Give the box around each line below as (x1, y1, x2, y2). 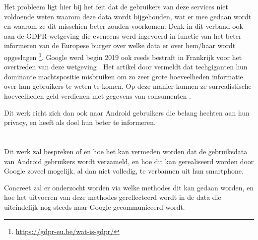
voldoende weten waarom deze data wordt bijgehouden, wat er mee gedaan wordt (4, 11, 252, 21)
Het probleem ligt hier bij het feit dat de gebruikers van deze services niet (4, 1, 228, 11)
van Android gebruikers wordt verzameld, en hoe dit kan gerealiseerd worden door (4, 156, 254, 166)
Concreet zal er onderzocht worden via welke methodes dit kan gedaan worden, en (4, 182, 254, 192)
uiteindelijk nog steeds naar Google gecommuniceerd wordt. (4, 201, 185, 212)
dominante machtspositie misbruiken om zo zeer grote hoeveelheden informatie (4, 71, 243, 81)
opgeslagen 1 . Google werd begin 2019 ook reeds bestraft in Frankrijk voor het (4, 50, 242, 62)
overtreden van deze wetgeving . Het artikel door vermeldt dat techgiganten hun (4, 61, 248, 72)
